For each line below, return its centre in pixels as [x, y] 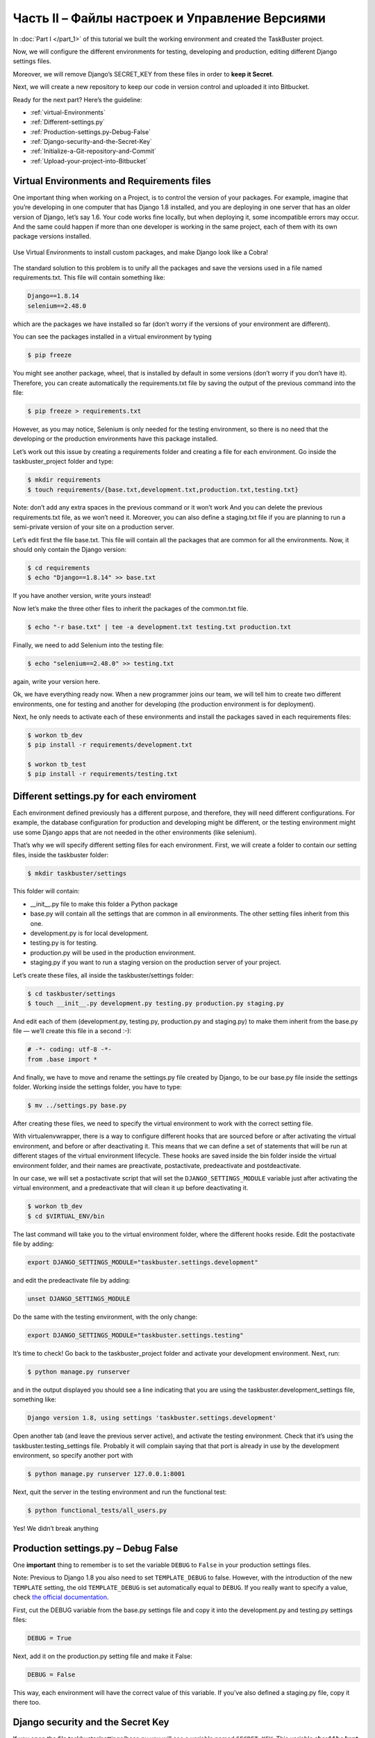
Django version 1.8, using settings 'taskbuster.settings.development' [152, 1418]
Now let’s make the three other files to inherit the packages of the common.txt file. [131, 608]
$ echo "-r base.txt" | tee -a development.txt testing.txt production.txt [159, 627]
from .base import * [62, 1059]
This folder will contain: [46, 891]
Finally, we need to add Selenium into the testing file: [89, 645]
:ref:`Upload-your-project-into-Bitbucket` [89, 161]
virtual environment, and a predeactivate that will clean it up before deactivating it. [131, 1188]
